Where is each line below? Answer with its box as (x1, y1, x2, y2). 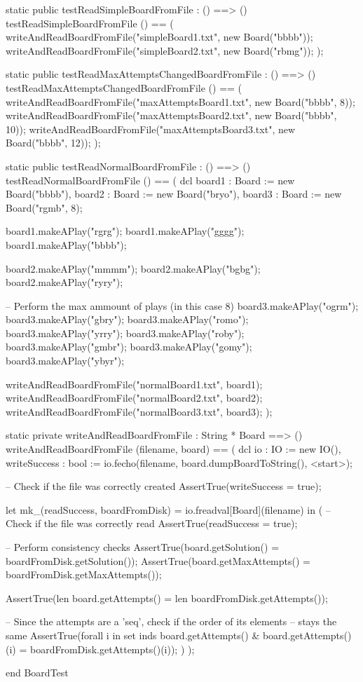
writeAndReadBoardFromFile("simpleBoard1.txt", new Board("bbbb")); (6, 29, 313, 44)
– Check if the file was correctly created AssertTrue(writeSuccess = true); (6, 479, 322, 493)
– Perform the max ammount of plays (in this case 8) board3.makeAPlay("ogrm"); (6, 298, 359, 313)
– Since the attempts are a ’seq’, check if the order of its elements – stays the (6, 614, 337, 629)
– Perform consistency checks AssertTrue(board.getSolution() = (6, 540, 280, 554)
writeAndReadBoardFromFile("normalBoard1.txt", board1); (6, 376, 263, 391)
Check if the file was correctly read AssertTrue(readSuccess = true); (6, 516, 298, 531)
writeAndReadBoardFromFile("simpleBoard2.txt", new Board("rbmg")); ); (6, 43, 324, 57)
